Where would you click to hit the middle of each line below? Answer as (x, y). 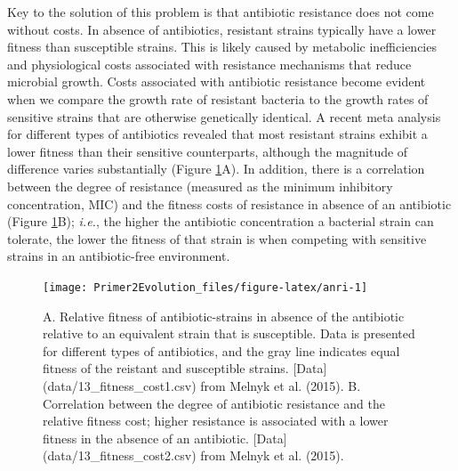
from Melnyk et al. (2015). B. (281, 385)
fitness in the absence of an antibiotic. (146, 438)
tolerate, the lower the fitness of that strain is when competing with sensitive (217, 238)
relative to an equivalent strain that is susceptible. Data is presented (229, 333)
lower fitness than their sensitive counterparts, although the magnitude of (208, 151)
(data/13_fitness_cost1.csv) (120, 385)
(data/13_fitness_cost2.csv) (120, 455)
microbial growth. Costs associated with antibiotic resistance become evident (217, 81)
